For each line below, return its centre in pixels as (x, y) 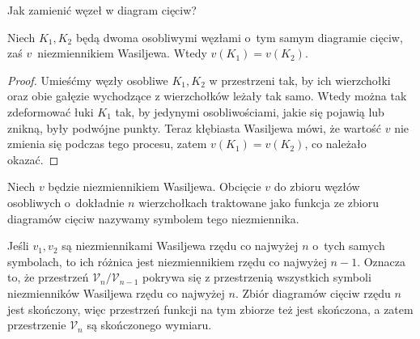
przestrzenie (37, 325)
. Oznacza (382, 261)
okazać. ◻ (33, 159)
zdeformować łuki (51, 111)
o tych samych (349, 246)
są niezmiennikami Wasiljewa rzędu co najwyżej (180, 246)
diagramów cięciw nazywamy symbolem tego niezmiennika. (153, 218)
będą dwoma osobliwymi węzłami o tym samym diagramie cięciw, (239, 37)
